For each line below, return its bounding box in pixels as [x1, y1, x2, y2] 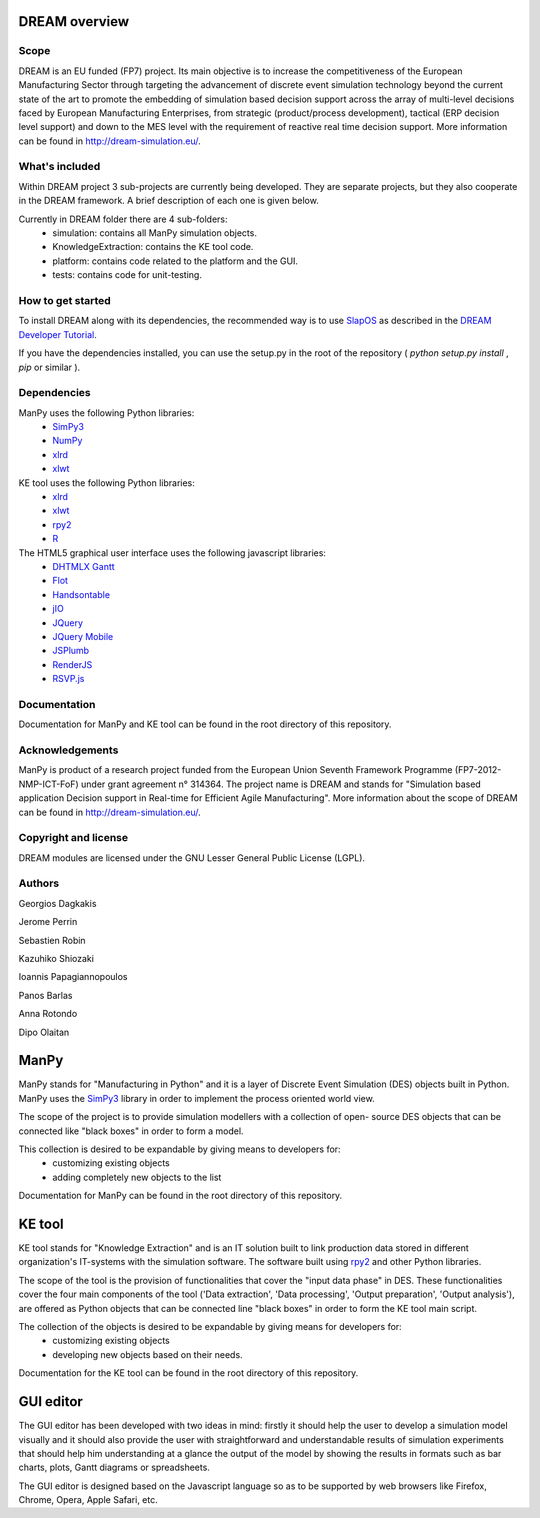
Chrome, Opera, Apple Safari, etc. [18, 1494, 159, 1506]
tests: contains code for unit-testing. [52, 269, 202, 281]
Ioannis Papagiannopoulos [18, 971, 128, 983]
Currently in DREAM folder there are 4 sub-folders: [18, 213, 228, 225]
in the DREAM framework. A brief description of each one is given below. [18, 195, 319, 207]
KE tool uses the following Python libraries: [18, 476, 195, 489]
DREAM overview [18, 13, 130, 30]
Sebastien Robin [18, 934, 86, 946]
